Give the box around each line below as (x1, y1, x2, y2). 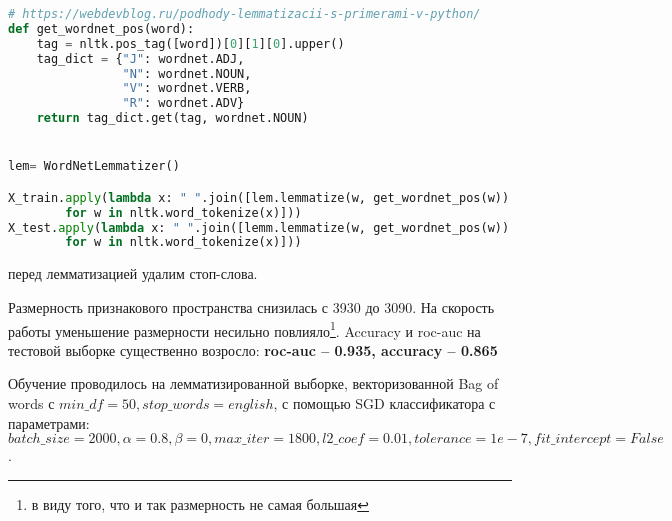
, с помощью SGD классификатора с (273, 392, 496, 413)
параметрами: (8, 412, 90, 433)
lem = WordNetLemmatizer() (8, 159, 180, 174)
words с (8, 392, 55, 413)
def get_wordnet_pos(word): (8, 21, 195, 36)
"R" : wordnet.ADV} (122, 96, 245, 111)
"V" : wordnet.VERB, (122, 81, 252, 96)
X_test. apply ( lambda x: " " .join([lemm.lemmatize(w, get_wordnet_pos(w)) (8, 220, 510, 235)
